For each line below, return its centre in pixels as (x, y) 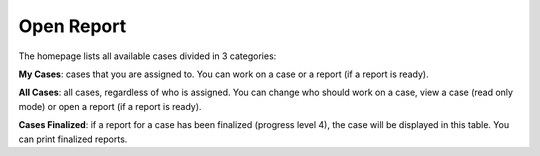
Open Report (72, 26)
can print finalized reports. (73, 139)
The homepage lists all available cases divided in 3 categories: (147, 56)
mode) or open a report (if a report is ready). (110, 106)
